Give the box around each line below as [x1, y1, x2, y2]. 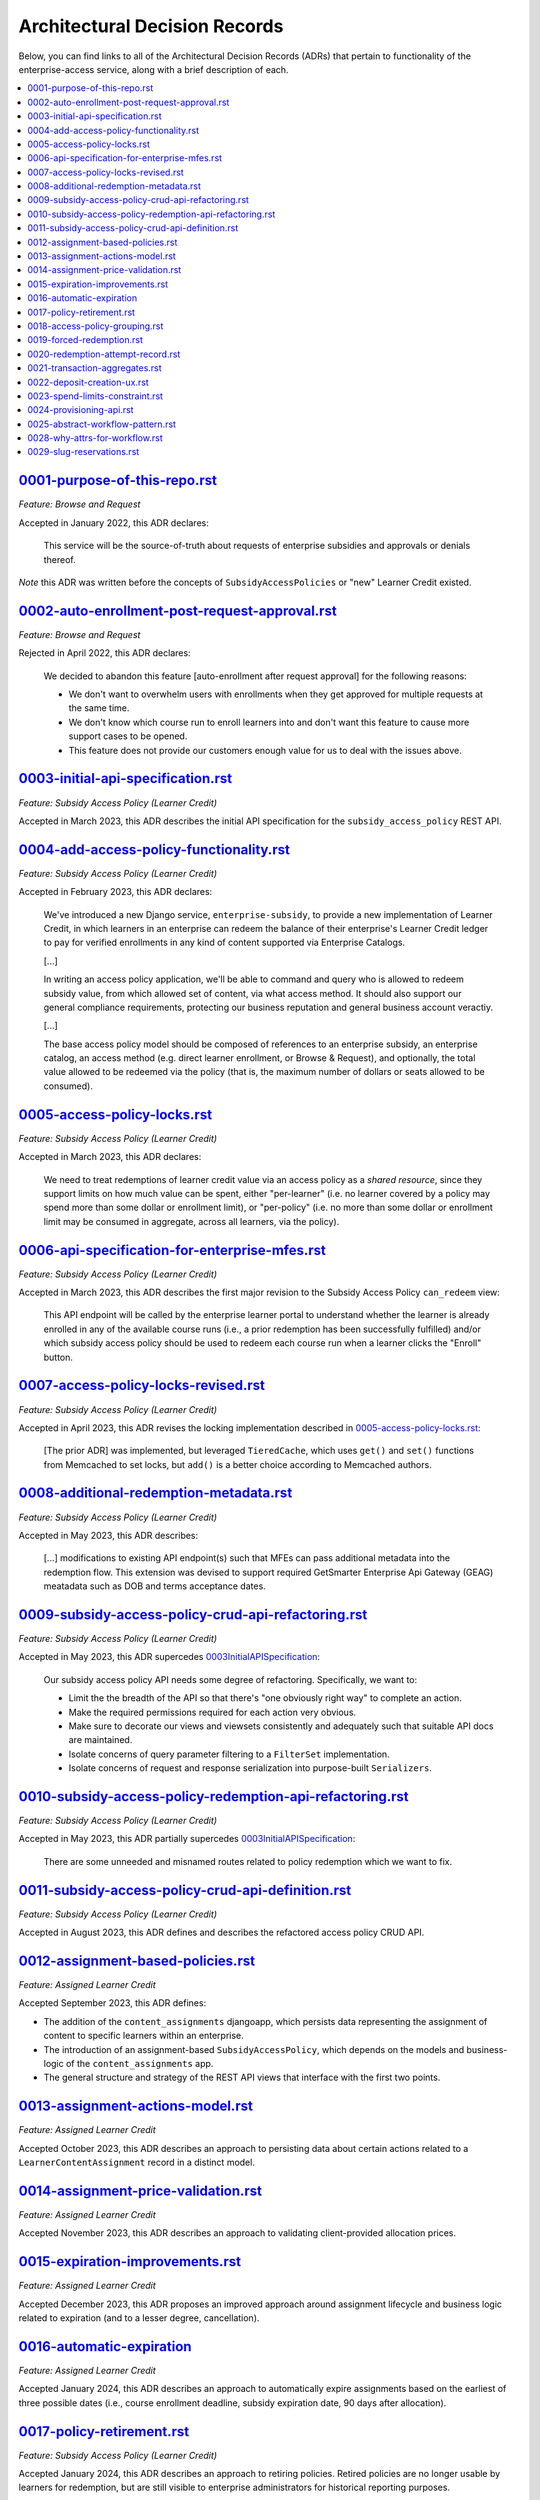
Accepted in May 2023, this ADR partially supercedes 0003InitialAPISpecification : [18, 1833, 356, 1845]
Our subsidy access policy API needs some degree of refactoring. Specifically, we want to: [43, 1673, 418, 1685]
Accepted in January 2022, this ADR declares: [18, 516, 209, 529]
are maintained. [68, 1734, 133, 1746]
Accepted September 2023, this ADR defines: [18, 1997, 207, 2009]
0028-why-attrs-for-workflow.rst [27, 432, 164, 444]
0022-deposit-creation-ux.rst [27, 376, 149, 388]
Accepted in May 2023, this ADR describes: [18, 1529, 199, 1541]
